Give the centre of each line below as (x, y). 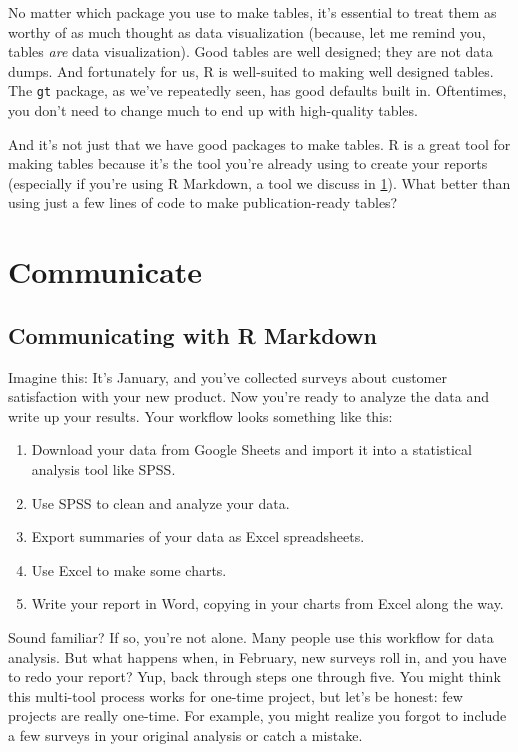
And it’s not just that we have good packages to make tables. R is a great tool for (259, 143)
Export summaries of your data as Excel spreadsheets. (198, 536)
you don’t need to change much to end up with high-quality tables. (213, 110)
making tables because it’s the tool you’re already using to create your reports (248, 163)
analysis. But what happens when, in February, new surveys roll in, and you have (257, 656)
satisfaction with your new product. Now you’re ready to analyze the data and (248, 396)
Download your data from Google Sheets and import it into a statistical (251, 449)
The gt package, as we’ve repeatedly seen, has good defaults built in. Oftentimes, (257, 90)
